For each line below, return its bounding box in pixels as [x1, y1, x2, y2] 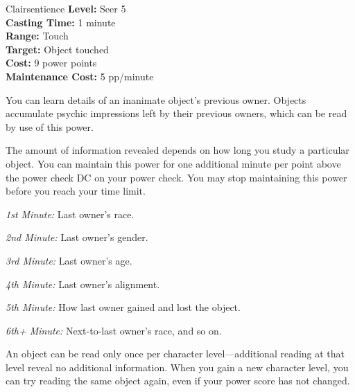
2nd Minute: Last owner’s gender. [6, 230, 148, 244]
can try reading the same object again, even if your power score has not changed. [6, 373, 350, 388]
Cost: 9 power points [6, 55, 97, 70]
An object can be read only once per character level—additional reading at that [6, 346, 345, 361]
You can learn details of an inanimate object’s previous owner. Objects [6, 92, 306, 107]
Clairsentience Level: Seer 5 [6, 1, 126, 15]
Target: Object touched [6, 42, 109, 56]
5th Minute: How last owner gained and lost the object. [6, 300, 241, 314]
